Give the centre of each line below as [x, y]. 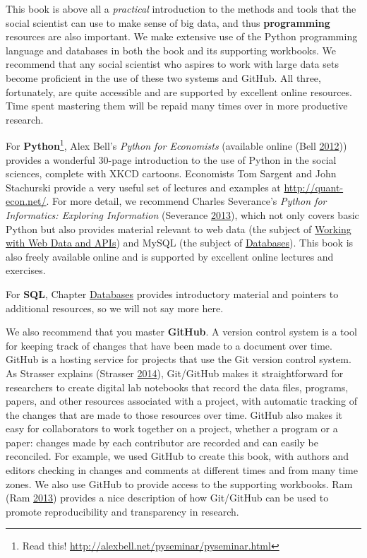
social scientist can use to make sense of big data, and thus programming [168, 22]
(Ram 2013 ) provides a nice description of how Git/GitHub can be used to [167, 498]
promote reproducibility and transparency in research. [122, 511]
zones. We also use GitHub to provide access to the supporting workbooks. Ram [179, 483]
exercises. [26, 270]
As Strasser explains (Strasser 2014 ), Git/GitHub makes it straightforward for [175, 373]
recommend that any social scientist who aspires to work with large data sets [172, 64]
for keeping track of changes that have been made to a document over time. [169, 345]
